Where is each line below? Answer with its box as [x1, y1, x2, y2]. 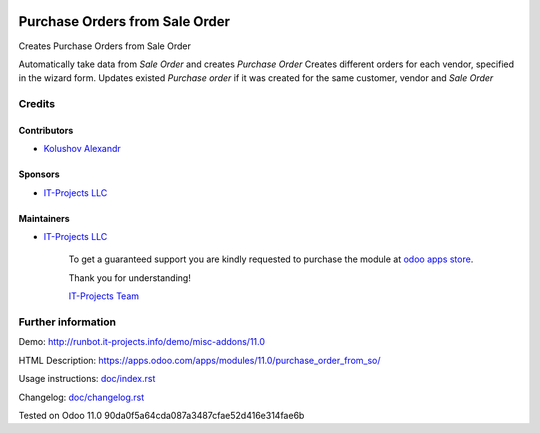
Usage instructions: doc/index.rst [18, 373, 156, 385]
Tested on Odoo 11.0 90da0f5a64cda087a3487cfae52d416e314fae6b [18, 409, 305, 421]
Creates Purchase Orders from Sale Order [18, 40, 192, 52]
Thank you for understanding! [68, 271, 192, 284]
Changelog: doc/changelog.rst [18, 391, 145, 403]
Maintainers [18, 212, 70, 224]
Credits [18, 97, 55, 111]
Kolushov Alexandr [43, 143, 122, 155]
